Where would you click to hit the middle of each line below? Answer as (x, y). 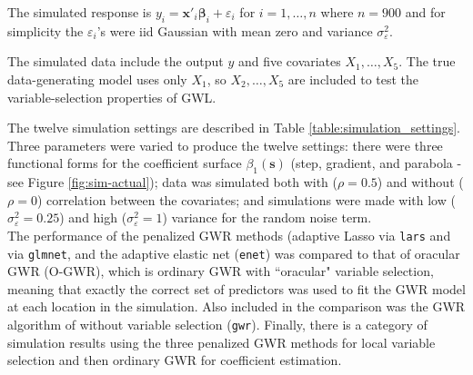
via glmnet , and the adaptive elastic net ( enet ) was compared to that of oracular (234, 253)
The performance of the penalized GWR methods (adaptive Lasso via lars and (229, 235)
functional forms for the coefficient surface (125, 163)
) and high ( (93, 217)
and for (425, 12)
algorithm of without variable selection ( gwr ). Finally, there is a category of (217, 325)
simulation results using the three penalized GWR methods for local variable (221, 342)
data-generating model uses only (97, 79)
